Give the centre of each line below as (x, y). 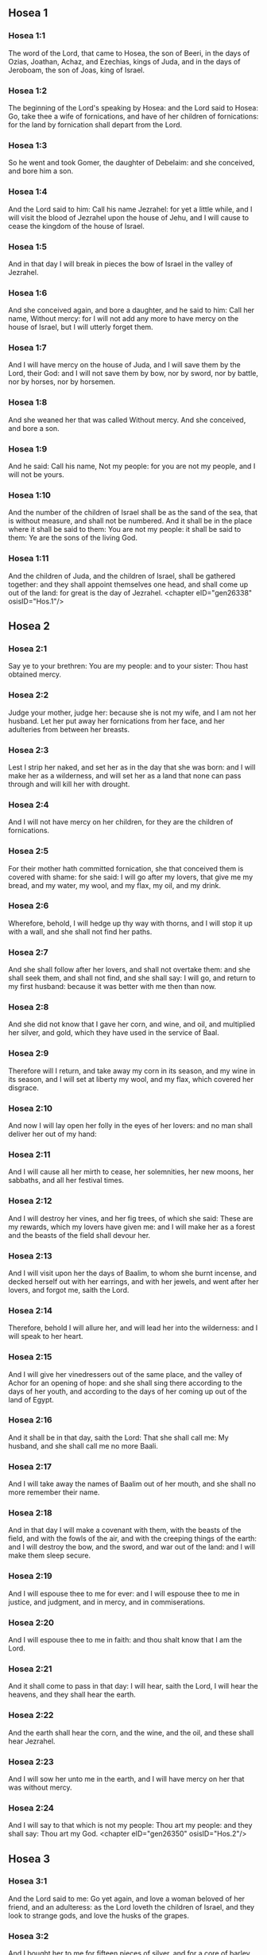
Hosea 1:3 (28, 145)
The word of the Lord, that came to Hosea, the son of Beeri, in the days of (129, 53)
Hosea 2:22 (31, 1715)
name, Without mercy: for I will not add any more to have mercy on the (124, 319)
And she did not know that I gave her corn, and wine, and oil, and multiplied (132, 1024)
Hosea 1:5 (28, 246)
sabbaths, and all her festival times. (66, 1181)
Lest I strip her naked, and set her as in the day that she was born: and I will (132, 767)
